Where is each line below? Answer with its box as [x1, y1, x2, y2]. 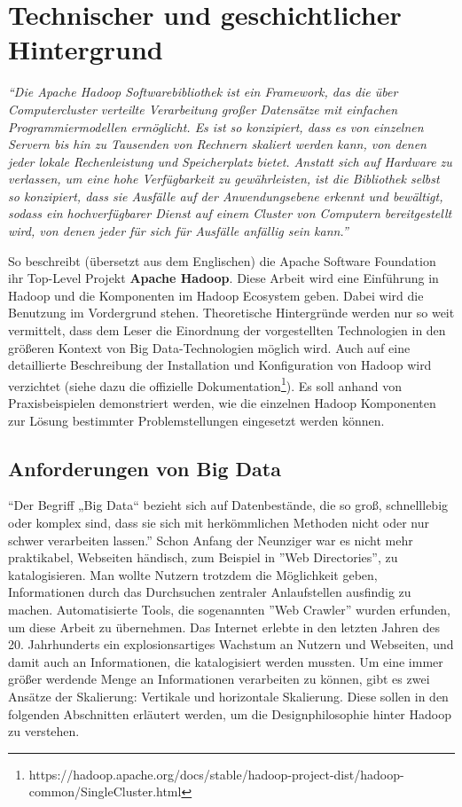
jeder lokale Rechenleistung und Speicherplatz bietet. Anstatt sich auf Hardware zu [8, 152, 452, 170]
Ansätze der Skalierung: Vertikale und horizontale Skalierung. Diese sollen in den [8, 686, 449, 705]
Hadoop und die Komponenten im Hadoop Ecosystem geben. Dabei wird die [8, 286, 424, 304]
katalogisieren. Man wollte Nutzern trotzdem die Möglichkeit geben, [8, 565, 378, 584]
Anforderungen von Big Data [8, 454, 281, 482]
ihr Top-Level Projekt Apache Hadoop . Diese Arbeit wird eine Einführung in [8, 269, 439, 287]
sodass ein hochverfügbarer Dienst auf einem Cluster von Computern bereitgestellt [8, 204, 452, 223]
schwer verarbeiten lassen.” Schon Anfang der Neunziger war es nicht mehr [8, 530, 413, 549]
